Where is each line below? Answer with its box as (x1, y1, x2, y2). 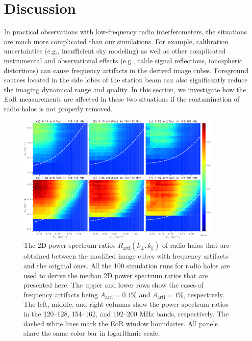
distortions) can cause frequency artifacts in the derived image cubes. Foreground (4, 65, 249, 75)
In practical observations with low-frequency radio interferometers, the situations (4, 26, 247, 37)
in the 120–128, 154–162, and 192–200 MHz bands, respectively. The (24, 308, 229, 318)
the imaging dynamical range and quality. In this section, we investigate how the (4, 84, 246, 94)
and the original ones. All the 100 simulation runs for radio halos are (24, 261, 230, 270)
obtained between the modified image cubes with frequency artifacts (24, 251, 228, 261)
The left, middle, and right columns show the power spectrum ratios (24, 299, 228, 309)
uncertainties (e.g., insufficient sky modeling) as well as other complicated (4, 46, 226, 56)
